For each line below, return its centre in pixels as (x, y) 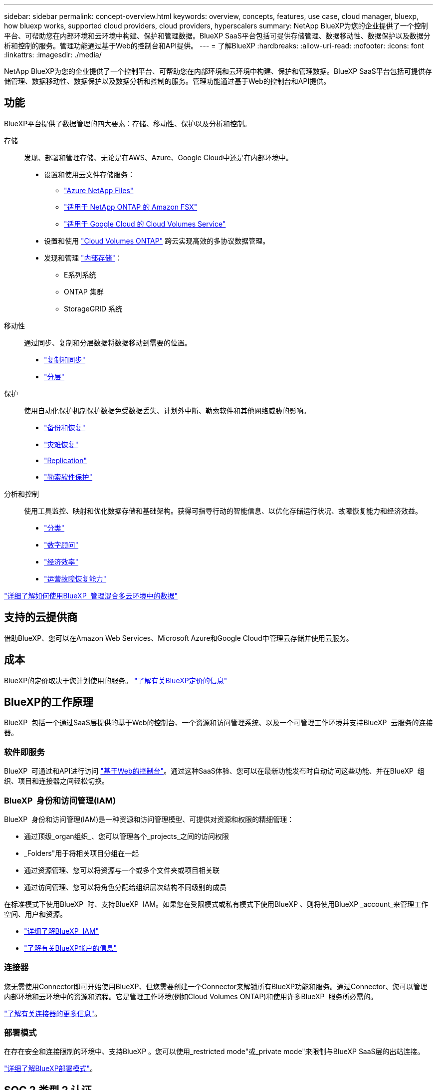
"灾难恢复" (61, 444)
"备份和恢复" (65, 427)
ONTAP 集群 (84, 291)
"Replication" (65, 460)
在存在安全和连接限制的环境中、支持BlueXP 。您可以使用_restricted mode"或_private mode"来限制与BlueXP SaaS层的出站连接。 (214, 1052)
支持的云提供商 (41, 617)
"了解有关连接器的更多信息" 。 (53, 1013)
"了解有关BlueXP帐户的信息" (71, 948)
